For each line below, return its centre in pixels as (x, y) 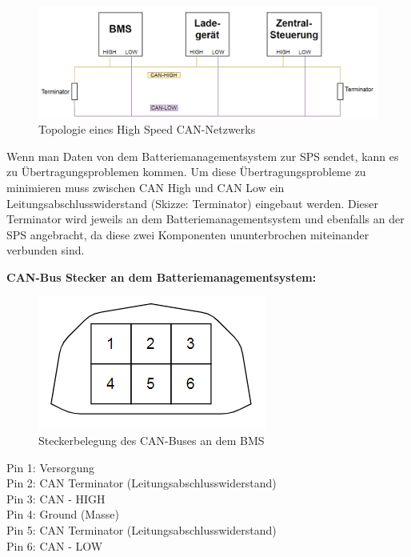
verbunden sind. (46, 250)
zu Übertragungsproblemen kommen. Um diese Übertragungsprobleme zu (186, 172)
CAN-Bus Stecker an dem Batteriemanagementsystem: (162, 276)
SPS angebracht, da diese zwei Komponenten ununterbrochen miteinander (188, 234)
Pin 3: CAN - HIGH (56, 498)
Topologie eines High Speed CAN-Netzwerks (147, 129)
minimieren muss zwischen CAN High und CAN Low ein (146, 187)
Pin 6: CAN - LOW (55, 545)
